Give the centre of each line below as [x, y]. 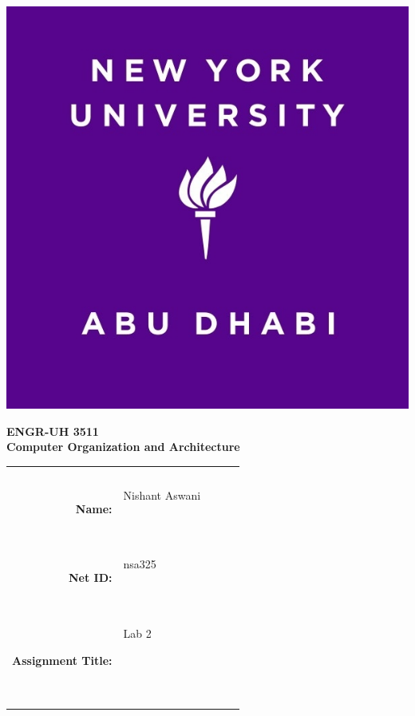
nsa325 [140, 564]
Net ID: [90, 578]
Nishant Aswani [162, 495]
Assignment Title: [62, 660]
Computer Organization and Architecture [123, 447]
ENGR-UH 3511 [53, 431]
